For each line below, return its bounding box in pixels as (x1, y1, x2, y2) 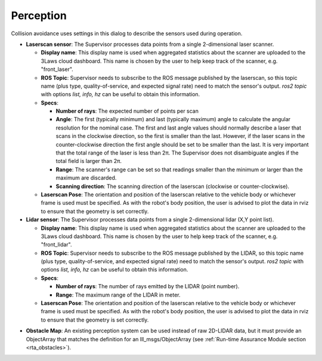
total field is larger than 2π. (55, 158, 122, 165)
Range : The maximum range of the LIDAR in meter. (55, 291, 181, 298)
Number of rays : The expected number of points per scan (55, 107, 199, 115)
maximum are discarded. (55, 174, 117, 181)
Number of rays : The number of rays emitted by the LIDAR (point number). (55, 283, 240, 290)
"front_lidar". (41, 241, 72, 248)
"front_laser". (41, 66, 74, 73)
